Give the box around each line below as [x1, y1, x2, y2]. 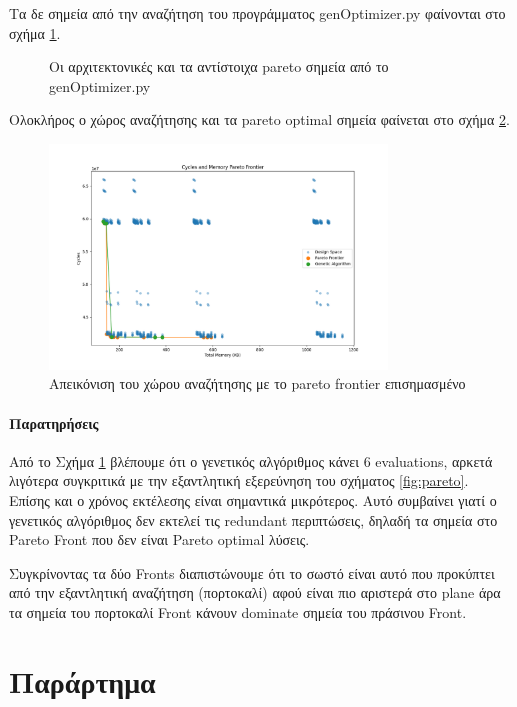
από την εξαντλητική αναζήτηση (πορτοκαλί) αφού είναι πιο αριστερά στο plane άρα [9, 582, 501, 603]
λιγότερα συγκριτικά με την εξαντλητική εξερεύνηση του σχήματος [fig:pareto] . [9, 470, 469, 491]
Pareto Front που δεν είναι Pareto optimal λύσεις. [9, 529, 310, 550]
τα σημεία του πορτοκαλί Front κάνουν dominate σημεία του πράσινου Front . [9, 602, 467, 622]
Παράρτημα [9, 660, 156, 701]
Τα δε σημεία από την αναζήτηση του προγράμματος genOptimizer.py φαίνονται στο [9, 3, 506, 23]
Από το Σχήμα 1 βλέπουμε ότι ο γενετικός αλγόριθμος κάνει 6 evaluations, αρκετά [9, 450, 493, 471]
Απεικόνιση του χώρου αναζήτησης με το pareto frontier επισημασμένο [49, 373, 466, 394]
